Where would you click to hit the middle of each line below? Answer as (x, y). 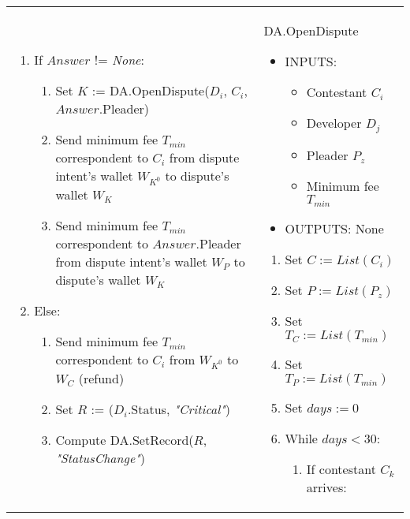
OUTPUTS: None (334, 228)
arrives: (326, 487)
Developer (334, 123)
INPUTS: (311, 61)
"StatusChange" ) (100, 457)
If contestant (341, 469)
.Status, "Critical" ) (179, 409)
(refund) (101, 378)
